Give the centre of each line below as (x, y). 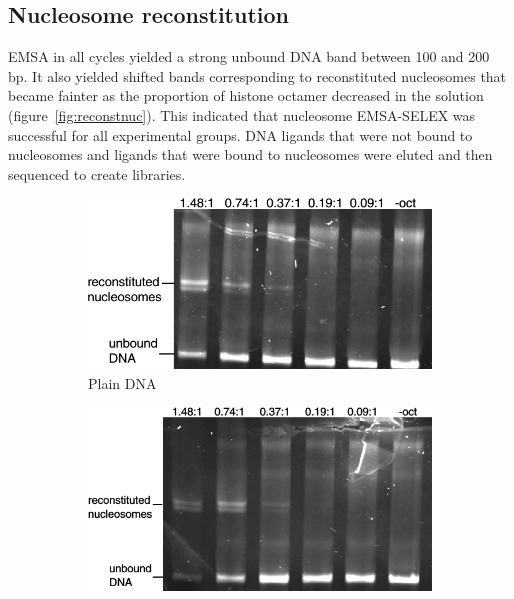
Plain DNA (122, 382)
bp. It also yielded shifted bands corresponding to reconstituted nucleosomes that (257, 75)
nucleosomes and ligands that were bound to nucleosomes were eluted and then (250, 154)
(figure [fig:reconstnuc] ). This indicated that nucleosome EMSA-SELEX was (242, 114)
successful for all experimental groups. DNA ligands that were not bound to (240, 134)
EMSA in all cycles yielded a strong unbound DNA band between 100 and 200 (249, 56)
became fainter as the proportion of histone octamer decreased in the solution (246, 95)
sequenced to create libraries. (97, 173)
